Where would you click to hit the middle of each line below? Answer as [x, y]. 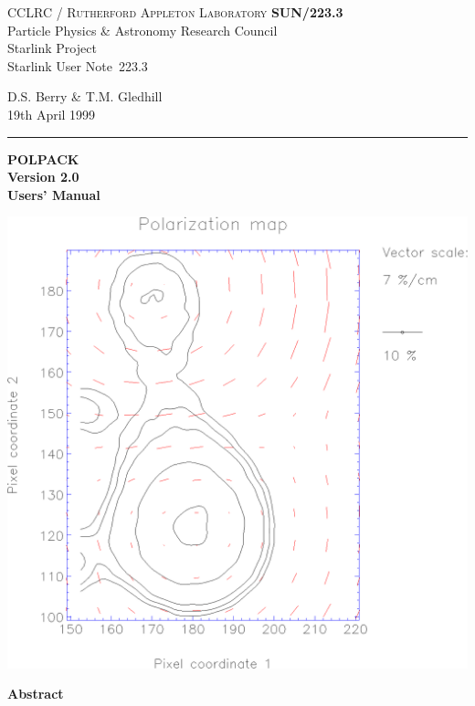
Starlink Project [52, 48]
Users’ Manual [54, 194]
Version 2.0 [43, 177]
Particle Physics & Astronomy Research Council [142, 30]
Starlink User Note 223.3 [78, 65]
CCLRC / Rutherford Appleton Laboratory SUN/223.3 [175, 12]
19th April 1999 [52, 114]
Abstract [36, 694]
